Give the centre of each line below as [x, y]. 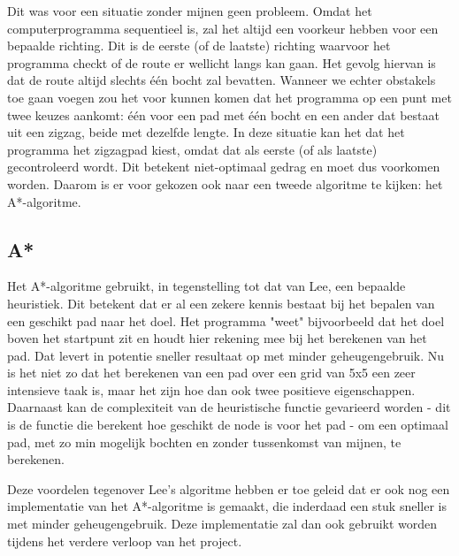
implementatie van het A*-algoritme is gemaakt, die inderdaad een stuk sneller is [227, 506]
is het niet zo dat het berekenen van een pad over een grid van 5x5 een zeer [211, 373]
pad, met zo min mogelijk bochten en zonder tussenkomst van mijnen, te [204, 442]
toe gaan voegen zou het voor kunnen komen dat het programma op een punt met [229, 97]
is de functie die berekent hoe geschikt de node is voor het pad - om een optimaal [228, 425]
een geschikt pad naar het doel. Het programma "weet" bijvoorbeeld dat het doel [226, 320]
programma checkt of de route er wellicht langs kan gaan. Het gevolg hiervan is [222, 62]
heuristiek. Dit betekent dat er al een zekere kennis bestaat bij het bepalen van [221, 303]
